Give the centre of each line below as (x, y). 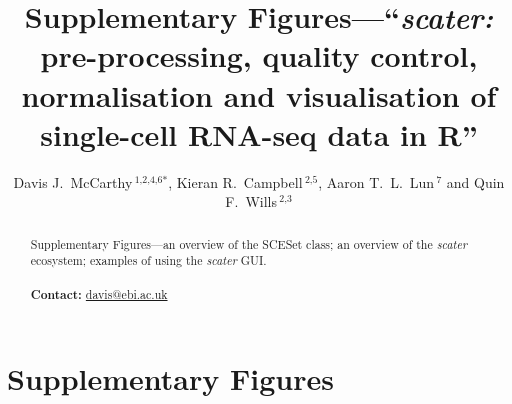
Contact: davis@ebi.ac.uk (99, 294)
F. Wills (251, 201)
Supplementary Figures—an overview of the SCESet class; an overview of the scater (248, 243)
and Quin (475, 181)
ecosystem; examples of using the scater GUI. (148, 260)
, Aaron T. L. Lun (376, 181)
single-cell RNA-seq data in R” (259, 133)
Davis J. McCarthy (73, 181)
